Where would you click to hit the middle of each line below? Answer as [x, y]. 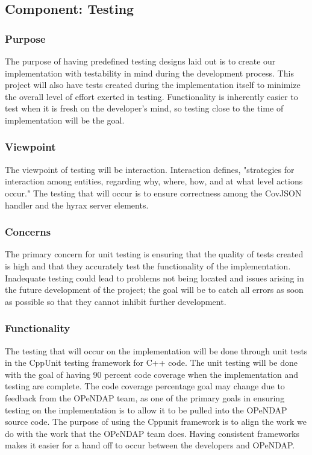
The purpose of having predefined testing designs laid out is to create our [140, 61]
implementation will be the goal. [65, 120]
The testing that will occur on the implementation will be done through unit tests [156, 350]
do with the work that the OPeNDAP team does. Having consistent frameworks [152, 433]
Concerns [28, 232]
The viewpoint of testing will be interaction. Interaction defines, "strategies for [150, 169]
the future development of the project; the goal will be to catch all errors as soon [154, 290]
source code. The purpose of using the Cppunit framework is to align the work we [156, 422]
